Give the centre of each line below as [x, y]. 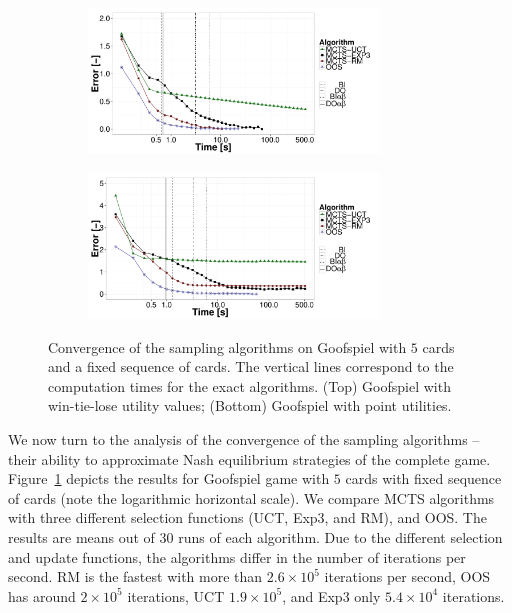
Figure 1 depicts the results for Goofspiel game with [169, 478]
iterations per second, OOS [407, 576]
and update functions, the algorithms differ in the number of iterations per [237, 556]
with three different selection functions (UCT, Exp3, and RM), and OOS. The [247, 517]
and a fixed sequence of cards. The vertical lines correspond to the [251, 366]
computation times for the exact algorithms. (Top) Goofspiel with [249, 385]
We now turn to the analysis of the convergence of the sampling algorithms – [244, 438]
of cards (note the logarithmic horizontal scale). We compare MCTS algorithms [251, 497]
